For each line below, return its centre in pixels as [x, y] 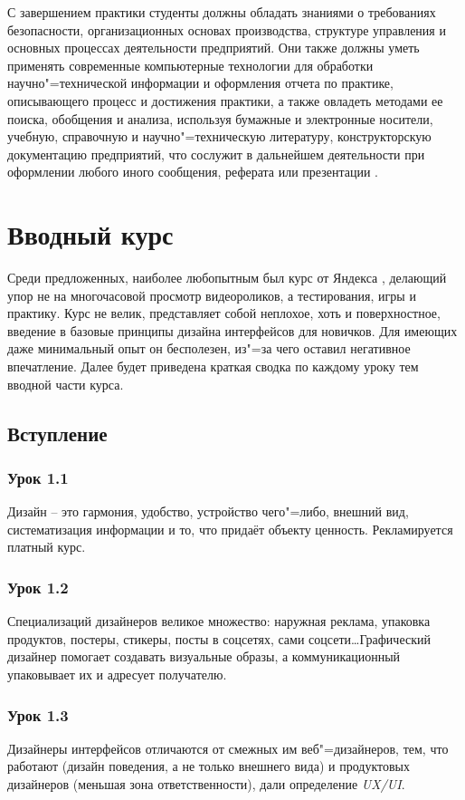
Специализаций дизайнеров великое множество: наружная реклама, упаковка [219, 621]
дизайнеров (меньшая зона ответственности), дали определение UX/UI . [206, 784]
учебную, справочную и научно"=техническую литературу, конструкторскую [219, 136]
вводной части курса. [66, 384]
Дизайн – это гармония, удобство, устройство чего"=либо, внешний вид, [208, 511]
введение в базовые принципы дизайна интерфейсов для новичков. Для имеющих [232, 330]
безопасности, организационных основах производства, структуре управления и [227, 29]
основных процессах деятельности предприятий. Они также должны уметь [214, 48]
